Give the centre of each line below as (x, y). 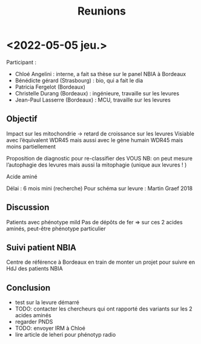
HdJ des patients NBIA (35, 269)
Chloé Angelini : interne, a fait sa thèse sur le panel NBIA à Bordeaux (100, 74)
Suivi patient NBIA (41, 247)
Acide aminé (22, 176)
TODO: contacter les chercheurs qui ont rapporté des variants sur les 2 (104, 309)
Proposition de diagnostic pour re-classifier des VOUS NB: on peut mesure (99, 158)
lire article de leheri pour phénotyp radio (65, 335)
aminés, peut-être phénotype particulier (56, 229)
